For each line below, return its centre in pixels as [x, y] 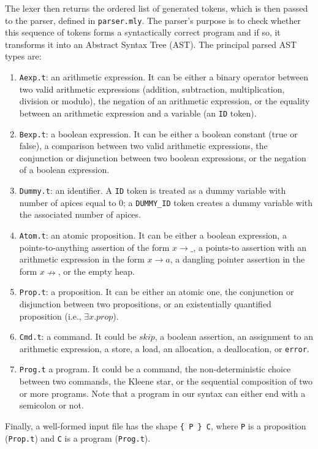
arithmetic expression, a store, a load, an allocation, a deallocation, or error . [164, 348]
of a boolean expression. [64, 170]
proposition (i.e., [50, 316]
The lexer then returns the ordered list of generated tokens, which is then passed [157, 8]
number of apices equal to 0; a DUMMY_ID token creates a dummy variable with [166, 202]
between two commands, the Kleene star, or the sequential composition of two [166, 381]
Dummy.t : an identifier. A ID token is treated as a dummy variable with [153, 190]
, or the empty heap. [96, 271]
